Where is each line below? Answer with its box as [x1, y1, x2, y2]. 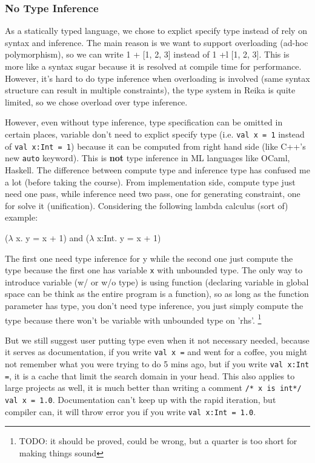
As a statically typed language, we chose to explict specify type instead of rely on [5, 24, 307, 37]
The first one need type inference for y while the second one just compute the [5, 251, 293, 264]
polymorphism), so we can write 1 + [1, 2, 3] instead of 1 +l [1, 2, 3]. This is [5, 48, 290, 61]
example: [5, 211, 38, 224]
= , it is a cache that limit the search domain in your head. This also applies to [5, 369, 295, 382]
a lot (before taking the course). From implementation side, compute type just [5, 175, 296, 188]
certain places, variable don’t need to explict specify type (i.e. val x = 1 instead [5, 127, 305, 140]
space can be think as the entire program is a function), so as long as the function [5, 287, 309, 300]
